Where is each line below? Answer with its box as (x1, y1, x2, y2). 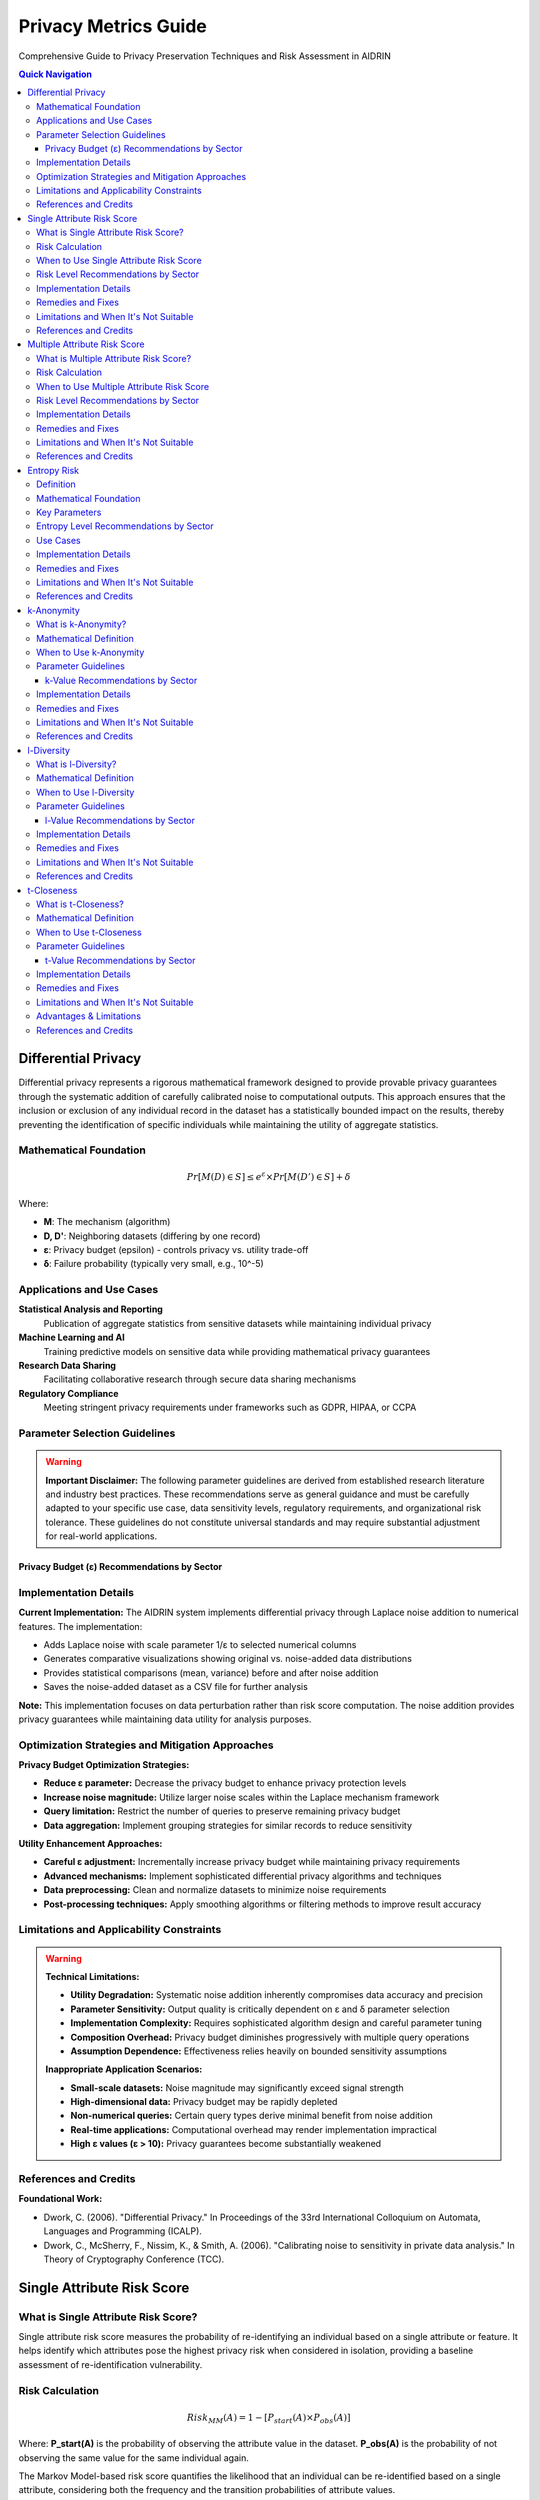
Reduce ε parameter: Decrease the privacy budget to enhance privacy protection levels (43, 1777, 407, 1789)
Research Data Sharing (18, 1359, 117, 1371)
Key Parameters (36, 506, 102, 519)
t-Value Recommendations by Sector (45, 954, 196, 966)
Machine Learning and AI (18, 1331, 125, 1344)
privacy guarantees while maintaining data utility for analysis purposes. (18, 1713, 312, 1725)
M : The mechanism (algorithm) (43, 1216, 171, 1228)
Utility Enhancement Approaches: (18, 1838, 163, 1850)
